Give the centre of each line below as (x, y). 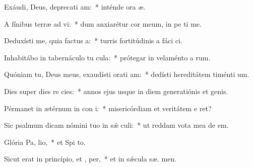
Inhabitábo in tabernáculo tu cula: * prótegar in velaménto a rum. (107, 57)
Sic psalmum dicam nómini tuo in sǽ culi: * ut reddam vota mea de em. (116, 125)
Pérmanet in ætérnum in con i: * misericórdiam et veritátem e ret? (108, 108)
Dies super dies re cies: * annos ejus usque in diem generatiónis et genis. (116, 91)
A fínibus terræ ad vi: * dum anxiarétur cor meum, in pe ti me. (103, 23)
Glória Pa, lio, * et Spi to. (45, 142)
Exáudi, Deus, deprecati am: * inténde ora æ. (75, 7)
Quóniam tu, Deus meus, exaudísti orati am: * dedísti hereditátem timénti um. (127, 74)
